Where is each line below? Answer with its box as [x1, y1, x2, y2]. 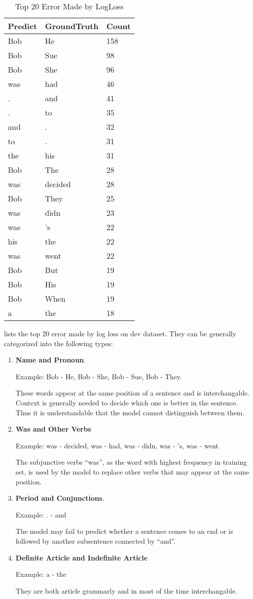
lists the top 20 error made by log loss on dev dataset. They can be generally [4, 328, 237, 338]
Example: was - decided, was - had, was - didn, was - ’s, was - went [15, 440, 219, 450]
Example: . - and [15, 509, 67, 519]
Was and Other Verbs [15, 424, 91, 434]
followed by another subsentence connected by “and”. [15, 535, 176, 546]
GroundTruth [45, 20, 99, 32]
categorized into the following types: [4, 338, 113, 348]
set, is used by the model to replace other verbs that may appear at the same [15, 466, 250, 477]
